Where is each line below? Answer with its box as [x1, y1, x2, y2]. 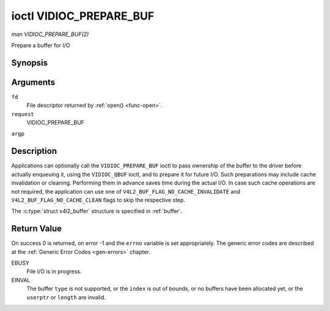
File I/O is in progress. [26, 268, 82, 275]
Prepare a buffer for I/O [11, 42, 70, 49]
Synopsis [11, 57, 48, 68]
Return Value [11, 224, 62, 234]
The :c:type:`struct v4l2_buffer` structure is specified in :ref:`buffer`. [11, 208, 183, 215]
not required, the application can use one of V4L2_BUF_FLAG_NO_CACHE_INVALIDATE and [11, 188, 241, 195]
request [11, 111, 35, 117]
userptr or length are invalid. [26, 293, 106, 301]
